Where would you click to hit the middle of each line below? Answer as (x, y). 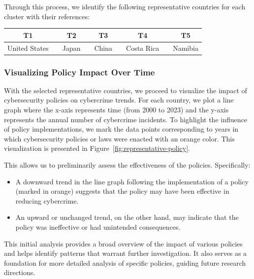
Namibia (186, 48)
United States (28, 48)
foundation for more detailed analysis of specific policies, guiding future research (125, 262)
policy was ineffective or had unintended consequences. (98, 227)
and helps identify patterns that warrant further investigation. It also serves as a (126, 253)
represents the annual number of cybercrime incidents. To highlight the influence (126, 119)
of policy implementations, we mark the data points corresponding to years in (121, 129)
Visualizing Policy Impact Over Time (79, 72)
